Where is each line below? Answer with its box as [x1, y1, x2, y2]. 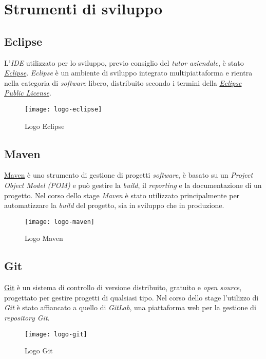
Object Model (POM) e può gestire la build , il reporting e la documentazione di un [4, 180, 262, 190]
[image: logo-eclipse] [25, 105, 102, 113]
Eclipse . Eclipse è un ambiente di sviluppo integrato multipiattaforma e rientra [4, 67, 253, 78]
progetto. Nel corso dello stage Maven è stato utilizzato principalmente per [4, 190, 240, 200]
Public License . [4, 87, 51, 98]
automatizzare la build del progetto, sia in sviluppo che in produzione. [4, 200, 224, 211]
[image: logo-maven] [25, 218, 95, 225]
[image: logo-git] [25, 330, 87, 338]
